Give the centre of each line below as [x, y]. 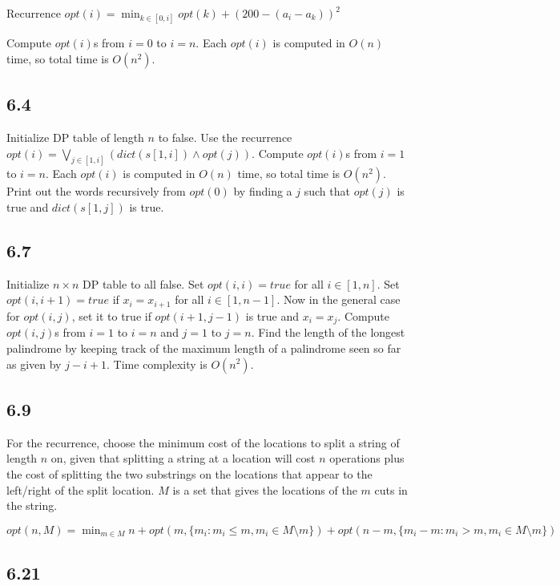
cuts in [391, 489]
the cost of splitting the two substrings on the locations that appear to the [189, 473]
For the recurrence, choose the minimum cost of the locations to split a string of [203, 442]
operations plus [367, 458]
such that [327, 191]
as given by [34, 364]
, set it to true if [111, 315]
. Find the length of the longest [328, 332]
